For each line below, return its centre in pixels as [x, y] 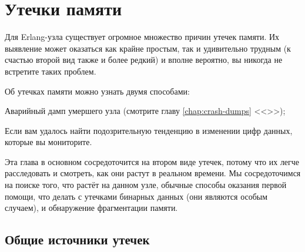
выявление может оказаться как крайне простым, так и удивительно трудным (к [148, 48]
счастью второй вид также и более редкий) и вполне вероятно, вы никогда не [144, 60]
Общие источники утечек [77, 239]
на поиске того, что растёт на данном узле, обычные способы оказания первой [146, 185]
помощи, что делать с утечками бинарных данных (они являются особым [136, 196]
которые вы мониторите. [48, 142]
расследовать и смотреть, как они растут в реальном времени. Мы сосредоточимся [153, 173]
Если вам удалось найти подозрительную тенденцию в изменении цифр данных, [149, 130]
